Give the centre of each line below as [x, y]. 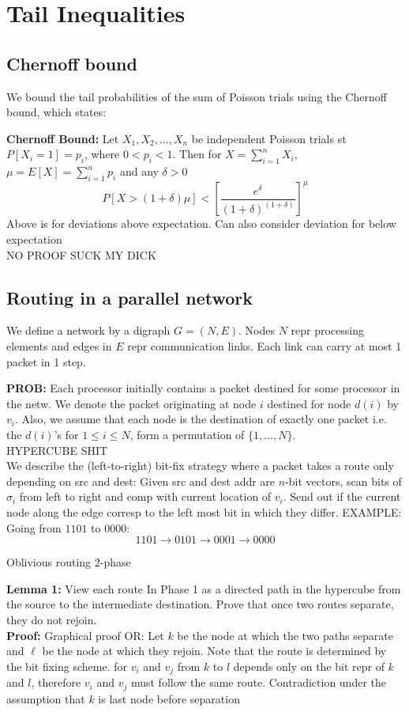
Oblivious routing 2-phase [69, 562]
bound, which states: [56, 112]
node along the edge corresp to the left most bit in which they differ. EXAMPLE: [204, 511]
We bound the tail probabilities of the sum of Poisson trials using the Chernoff [197, 96]
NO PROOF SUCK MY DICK [81, 254]
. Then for [197, 154]
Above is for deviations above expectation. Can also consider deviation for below [201, 223]
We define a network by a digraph [88, 330]
